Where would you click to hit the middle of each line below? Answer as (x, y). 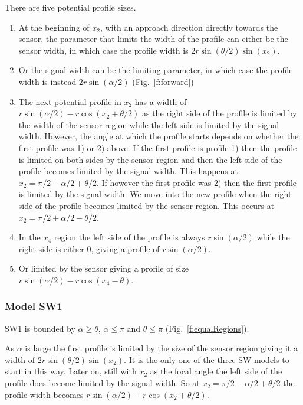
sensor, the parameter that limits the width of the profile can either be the (153, 39)
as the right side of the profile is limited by (219, 113)
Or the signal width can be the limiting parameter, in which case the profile (156, 70)
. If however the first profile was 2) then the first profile (197, 182)
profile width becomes (44, 394)
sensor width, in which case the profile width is (103, 50)
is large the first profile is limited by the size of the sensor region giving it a (161, 348)
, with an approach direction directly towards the (189, 27)
